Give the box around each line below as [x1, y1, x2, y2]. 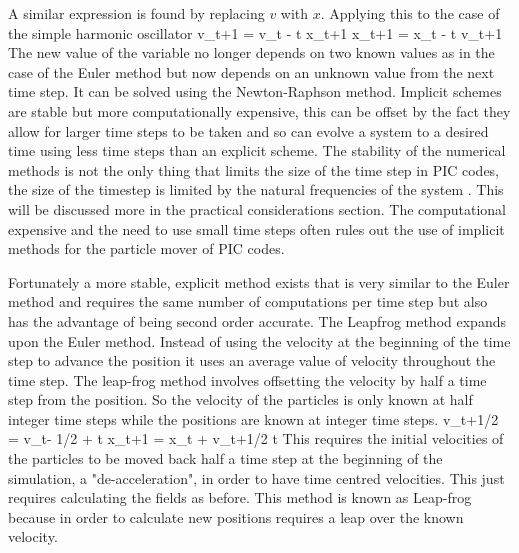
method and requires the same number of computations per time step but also [8, 291, 488, 312]
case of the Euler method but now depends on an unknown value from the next [8, 61, 495, 82]
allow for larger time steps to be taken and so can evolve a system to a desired [8, 120, 489, 141]
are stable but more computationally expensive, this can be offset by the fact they [8, 100, 511, 121]
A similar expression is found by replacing [8, 3, 265, 23]
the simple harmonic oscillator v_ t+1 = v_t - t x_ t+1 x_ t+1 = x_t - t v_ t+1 [8, 22, 503, 43]
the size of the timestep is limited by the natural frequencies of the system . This [8, 179, 504, 200]
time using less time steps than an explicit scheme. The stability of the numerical [8, 140, 506, 161]
